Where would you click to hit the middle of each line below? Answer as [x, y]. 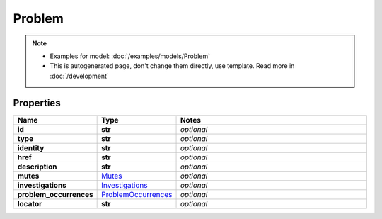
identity [31, 147]
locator [30, 203]
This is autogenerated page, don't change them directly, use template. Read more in [172, 66]
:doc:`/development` [79, 76]
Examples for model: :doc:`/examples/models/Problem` [130, 56]
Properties [37, 103]
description [37, 167]
